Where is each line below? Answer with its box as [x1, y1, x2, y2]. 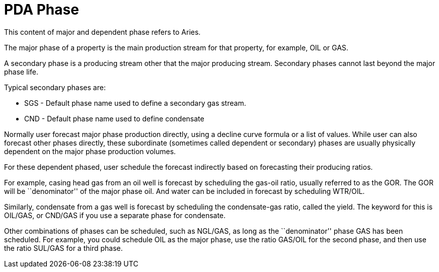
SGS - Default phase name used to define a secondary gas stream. [24, 98, 246, 107]
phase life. [4, 67, 38, 76]
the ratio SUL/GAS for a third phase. [4, 243, 123, 252]
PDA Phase [4, 1, 79, 18]
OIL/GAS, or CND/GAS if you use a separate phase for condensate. [4, 211, 226, 220]
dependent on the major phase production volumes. [4, 147, 176, 156]
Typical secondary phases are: [4, 83, 106, 92]
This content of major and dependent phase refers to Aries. [4, 27, 201, 36]
